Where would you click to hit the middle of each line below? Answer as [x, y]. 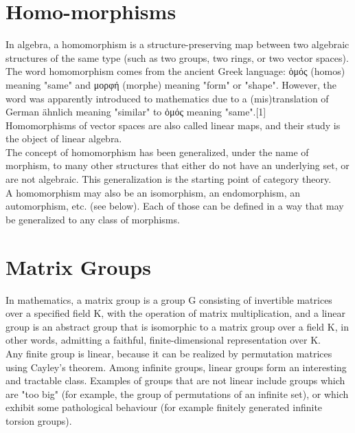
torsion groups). [39, 420]
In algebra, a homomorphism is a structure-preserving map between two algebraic [177, 44]
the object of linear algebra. [64, 138]
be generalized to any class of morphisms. [93, 219]
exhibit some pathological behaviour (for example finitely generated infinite [164, 407]
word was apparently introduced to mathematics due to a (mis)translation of [167, 98]
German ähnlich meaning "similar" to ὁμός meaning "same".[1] [136, 112]
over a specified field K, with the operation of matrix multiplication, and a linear [175, 313]
